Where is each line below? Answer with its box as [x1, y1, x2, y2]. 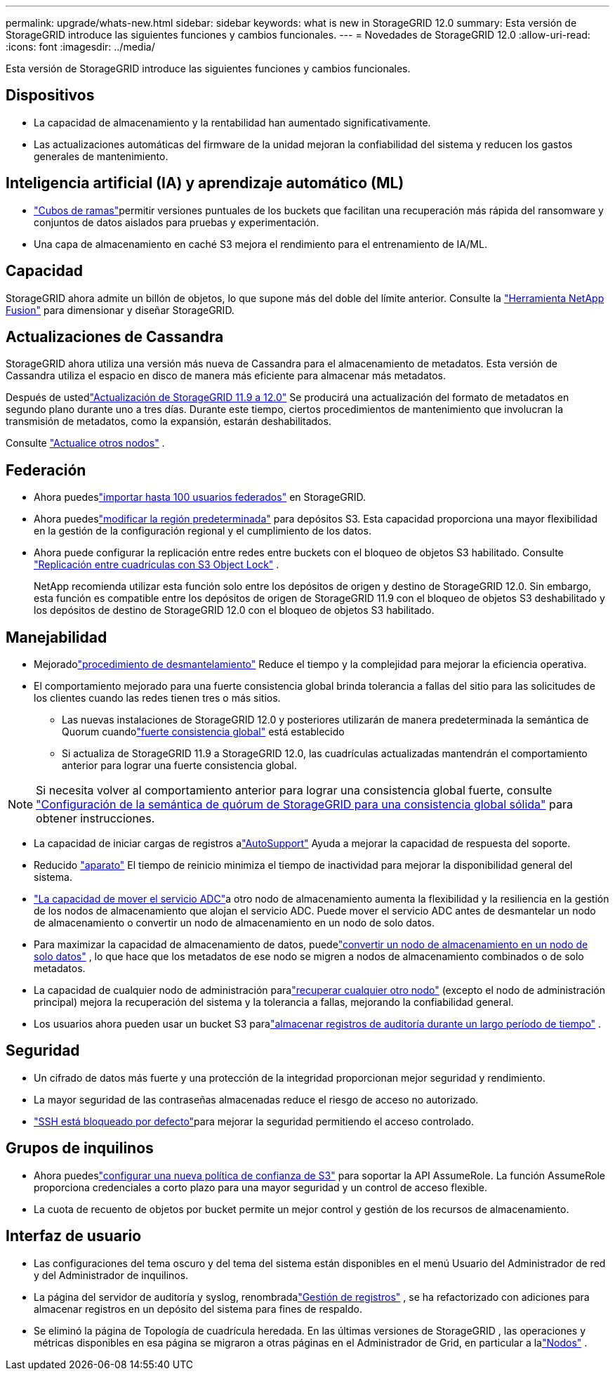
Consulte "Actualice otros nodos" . [6, 437, 165, 450]
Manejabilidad [6, 628, 107, 646]
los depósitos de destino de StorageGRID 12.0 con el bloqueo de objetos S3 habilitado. [34, 604, 435, 617]
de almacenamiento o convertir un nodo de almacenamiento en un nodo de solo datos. [34, 917, 435, 929]
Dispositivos [6, 86, 95, 105]
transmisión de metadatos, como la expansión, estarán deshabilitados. [6, 415, 331, 428]
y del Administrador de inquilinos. [34, 1269, 189, 1281]
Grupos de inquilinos [6, 1139, 154, 1158]
